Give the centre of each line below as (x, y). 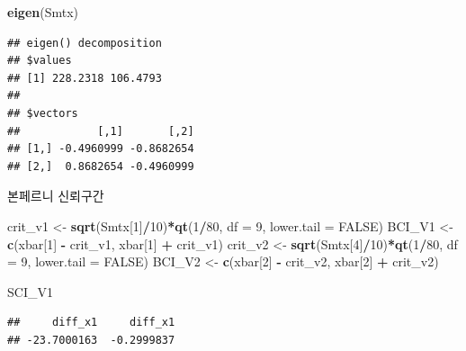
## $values (40, 61)
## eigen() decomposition (85, 43)
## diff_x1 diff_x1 (91, 323)
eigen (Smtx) (43, 12)
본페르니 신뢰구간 (56, 196)
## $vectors (43, 113)
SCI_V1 (30, 291)
